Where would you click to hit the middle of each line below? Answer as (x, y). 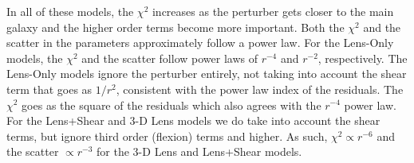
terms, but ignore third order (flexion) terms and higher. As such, (167, 136)
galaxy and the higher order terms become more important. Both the (175, 27)
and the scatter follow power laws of (170, 58)
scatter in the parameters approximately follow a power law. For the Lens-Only (200, 43)
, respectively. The (363, 58)
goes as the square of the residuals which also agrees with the (172, 105)
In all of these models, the (70, 11)
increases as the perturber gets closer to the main (273, 11)
